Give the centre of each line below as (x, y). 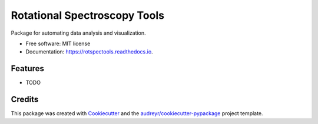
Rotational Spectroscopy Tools (88, 15)
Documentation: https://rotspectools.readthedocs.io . (89, 52)
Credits (25, 100)
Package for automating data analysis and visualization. (79, 33)
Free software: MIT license (58, 43)
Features (27, 68)
